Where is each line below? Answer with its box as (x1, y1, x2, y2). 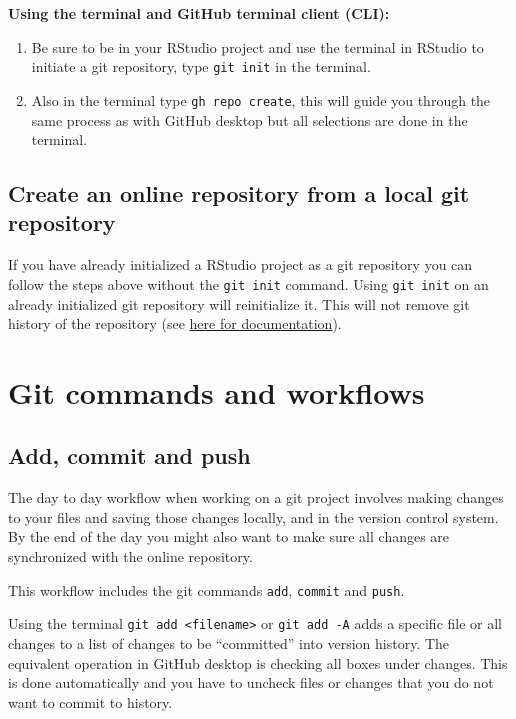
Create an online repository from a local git (8, 178, 470, 209)
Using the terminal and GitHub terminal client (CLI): (8, 3, 390, 23)
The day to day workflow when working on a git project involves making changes (8, 487, 504, 508)
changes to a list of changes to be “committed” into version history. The (8, 632, 450, 653)
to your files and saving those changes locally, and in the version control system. (8, 506, 499, 527)
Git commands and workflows (8, 371, 425, 412)
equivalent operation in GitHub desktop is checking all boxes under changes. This (8, 652, 508, 673)
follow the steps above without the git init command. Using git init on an (8, 273, 489, 294)
